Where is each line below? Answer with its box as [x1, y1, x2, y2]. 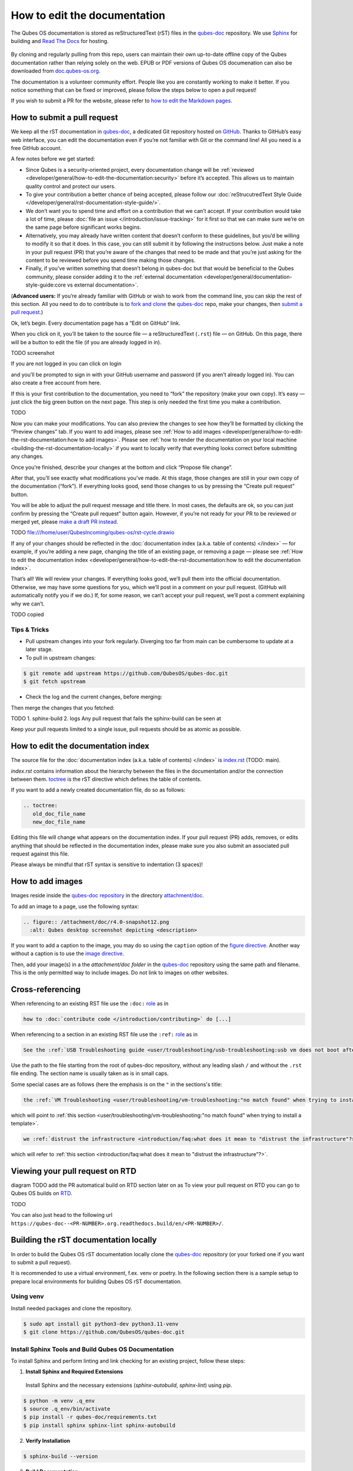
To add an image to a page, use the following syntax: [11, 903, 139, 910]
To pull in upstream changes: [25, 654, 96, 661]
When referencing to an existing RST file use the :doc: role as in [11, 1000, 169, 1007]
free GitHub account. [11, 144, 62, 151]
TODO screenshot [11, 349, 55, 356]
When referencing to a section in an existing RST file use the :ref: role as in [11, 1031, 198, 1038]
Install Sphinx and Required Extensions [25, 1368, 124, 1375]
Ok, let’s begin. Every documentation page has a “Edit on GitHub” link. [11, 320, 181, 327]
